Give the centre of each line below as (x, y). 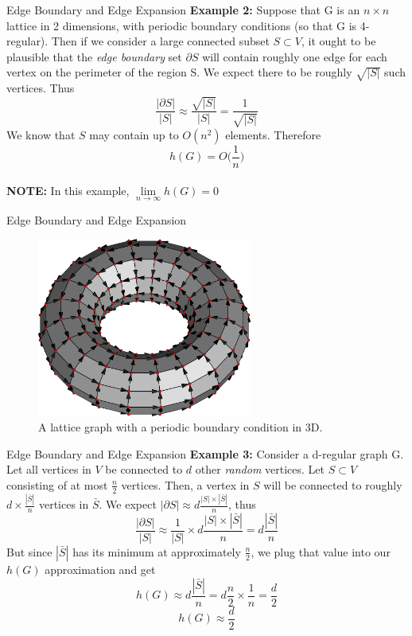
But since (29, 551)
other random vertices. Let (260, 469)
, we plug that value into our (321, 551)
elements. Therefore (273, 134)
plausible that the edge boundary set (94, 56)
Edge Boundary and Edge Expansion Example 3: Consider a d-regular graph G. (205, 453)
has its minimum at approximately (157, 551)
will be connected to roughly (333, 484)
